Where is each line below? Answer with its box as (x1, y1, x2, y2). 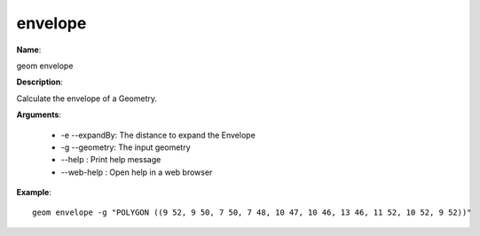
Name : (16, 44, 42, 55)
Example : (16, 187, 52, 198)
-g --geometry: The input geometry (60, 142, 191, 153)
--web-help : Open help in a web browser (60, 167, 213, 177)
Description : (16, 76, 64, 88)
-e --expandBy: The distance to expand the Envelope (60, 130, 256, 140)
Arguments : (16, 109, 62, 120)
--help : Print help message (60, 154, 161, 165)
